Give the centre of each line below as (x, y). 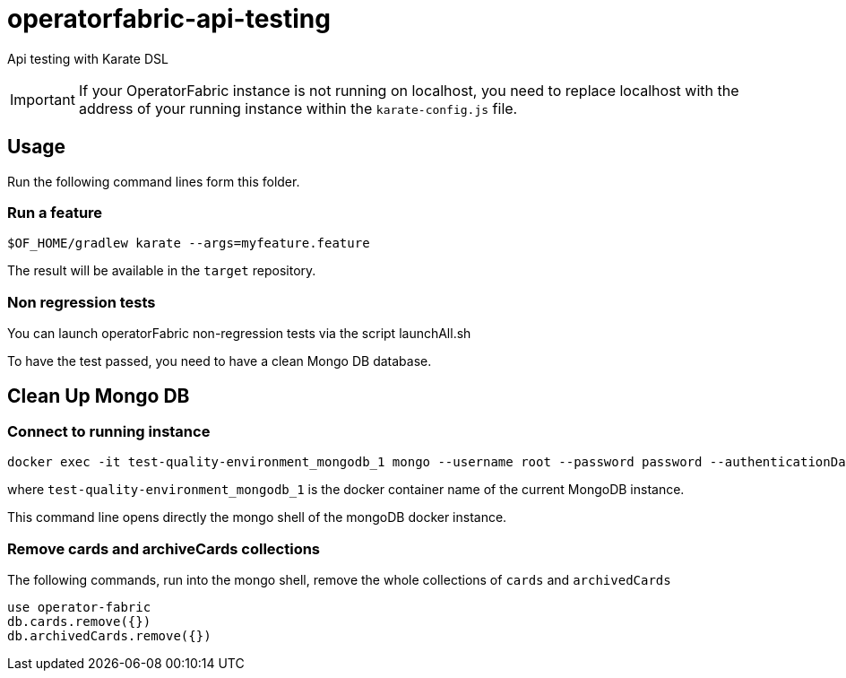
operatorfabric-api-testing (169, 19)
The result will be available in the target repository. (162, 271)
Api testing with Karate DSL (88, 58)
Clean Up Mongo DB (99, 395)
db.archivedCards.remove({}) (109, 636)
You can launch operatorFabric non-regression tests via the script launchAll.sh (239, 334)
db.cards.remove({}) (79, 622)
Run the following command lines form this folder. (154, 181)
